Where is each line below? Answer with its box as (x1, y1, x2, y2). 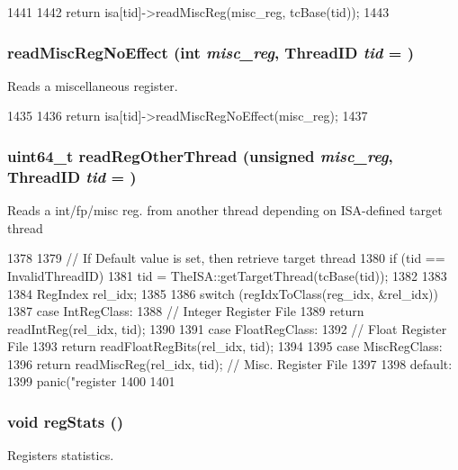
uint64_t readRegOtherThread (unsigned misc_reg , (7, 144, 393, 167)
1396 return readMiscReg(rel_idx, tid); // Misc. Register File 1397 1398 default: (7, 354, 453, 373)
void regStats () (7, 411, 124, 432)
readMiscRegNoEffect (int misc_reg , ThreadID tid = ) (7, 41, 414, 63)
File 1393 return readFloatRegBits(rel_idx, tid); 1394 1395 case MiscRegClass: (7, 337, 443, 356)
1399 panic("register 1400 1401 (7, 372, 175, 391)
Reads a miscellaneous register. (7, 76, 178, 95)
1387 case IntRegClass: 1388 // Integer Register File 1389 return (7, 302, 364, 321)
